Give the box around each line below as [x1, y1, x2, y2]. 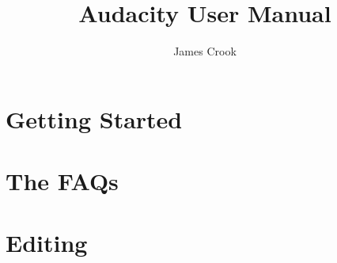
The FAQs [6, 165, 119, 197]
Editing [6, 227, 88, 259]
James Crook [173, 43, 237, 59]
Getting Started [6, 102, 183, 135]
